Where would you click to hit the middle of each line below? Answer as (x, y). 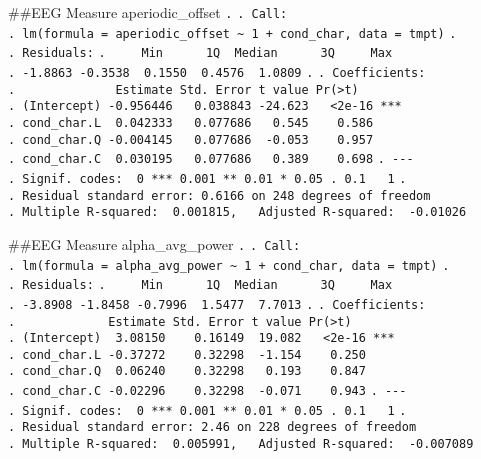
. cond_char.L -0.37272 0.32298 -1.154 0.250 (187, 354)
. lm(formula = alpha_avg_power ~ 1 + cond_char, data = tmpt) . (229, 265)
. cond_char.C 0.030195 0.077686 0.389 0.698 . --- (211, 159)
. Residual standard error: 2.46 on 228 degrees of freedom (212, 427)
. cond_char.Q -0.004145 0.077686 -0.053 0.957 (191, 139)
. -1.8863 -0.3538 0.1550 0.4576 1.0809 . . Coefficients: (217, 72)
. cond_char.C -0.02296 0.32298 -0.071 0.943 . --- (207, 391)
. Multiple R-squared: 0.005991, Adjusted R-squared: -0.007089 (241, 444)
